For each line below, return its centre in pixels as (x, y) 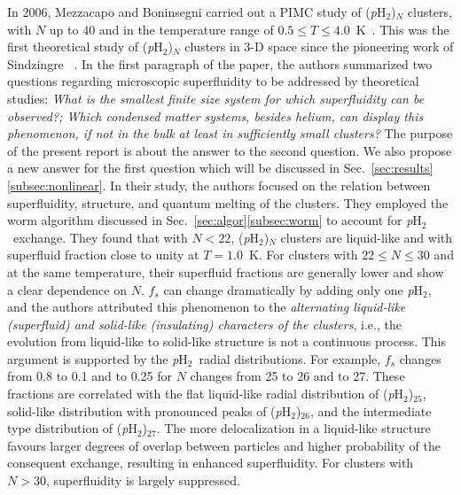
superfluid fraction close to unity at (103, 255)
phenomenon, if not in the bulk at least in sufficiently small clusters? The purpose (230, 133)
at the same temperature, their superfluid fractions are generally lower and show (226, 271)
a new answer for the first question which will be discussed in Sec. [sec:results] (220, 168)
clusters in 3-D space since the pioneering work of (319, 46)
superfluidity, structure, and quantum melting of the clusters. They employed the (228, 202)
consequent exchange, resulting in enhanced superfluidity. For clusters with (211, 463)
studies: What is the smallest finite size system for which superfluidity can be (216, 98)
